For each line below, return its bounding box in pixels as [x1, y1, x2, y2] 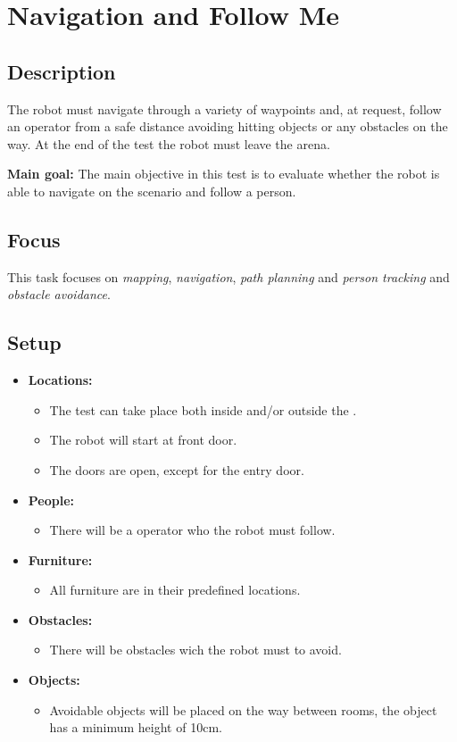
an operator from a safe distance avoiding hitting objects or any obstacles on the [7, 117, 448, 136]
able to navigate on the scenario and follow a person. [7, 181, 296, 200]
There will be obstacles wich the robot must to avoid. [49, 640, 342, 659]
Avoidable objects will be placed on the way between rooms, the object [49, 700, 437, 719]
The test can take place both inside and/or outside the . [49, 400, 357, 419]
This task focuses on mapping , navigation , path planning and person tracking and [7, 267, 450, 286]
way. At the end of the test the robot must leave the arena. [7, 134, 330, 153]
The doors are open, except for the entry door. [49, 460, 304, 479]
